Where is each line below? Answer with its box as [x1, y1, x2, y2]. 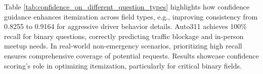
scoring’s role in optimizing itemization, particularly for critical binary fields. [4, 60, 242, 70]
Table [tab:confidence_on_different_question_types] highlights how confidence [4, 1, 250, 11]
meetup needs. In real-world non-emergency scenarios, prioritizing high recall [4, 40, 242, 51]
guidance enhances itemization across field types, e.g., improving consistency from [4, 11, 258, 21]
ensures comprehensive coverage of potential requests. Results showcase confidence [4, 50, 259, 60]
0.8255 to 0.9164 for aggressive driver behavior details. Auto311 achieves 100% [4, 21, 247, 31]
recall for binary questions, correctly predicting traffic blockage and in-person [4, 30, 244, 41]
